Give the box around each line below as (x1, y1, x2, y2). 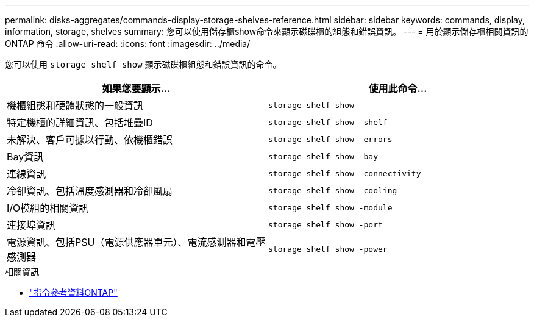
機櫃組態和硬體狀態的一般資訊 (7, 99, 144, 112)
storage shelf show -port (268, 220, 383, 229)
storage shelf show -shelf (268, 117, 388, 127)
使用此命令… (368, 82, 427, 95)
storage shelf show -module (268, 202, 393, 212)
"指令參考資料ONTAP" (29, 287, 118, 298)
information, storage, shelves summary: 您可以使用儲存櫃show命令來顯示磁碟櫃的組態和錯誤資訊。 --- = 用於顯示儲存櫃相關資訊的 (5, 26, 529, 37)
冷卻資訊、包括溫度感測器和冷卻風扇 (7, 185, 173, 197)
